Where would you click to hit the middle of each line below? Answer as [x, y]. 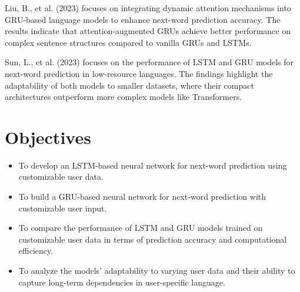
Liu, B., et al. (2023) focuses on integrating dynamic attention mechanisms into [148, 8]
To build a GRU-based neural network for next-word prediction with [142, 197]
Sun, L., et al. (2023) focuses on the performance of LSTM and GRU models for [149, 62]
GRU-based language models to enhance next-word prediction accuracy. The [143, 19]
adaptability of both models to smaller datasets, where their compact [129, 85]
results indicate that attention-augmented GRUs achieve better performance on [148, 31]
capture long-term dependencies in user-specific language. [122, 282]
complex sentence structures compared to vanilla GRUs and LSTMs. [128, 42]
